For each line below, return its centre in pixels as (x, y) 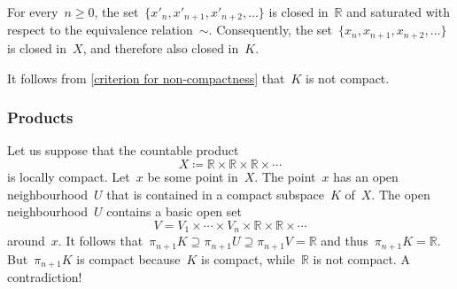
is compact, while (248, 258)
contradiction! (45, 277)
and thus (345, 241)
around (26, 241)
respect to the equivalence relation (100, 30)
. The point (285, 176)
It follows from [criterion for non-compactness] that (146, 78)
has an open (366, 176)
